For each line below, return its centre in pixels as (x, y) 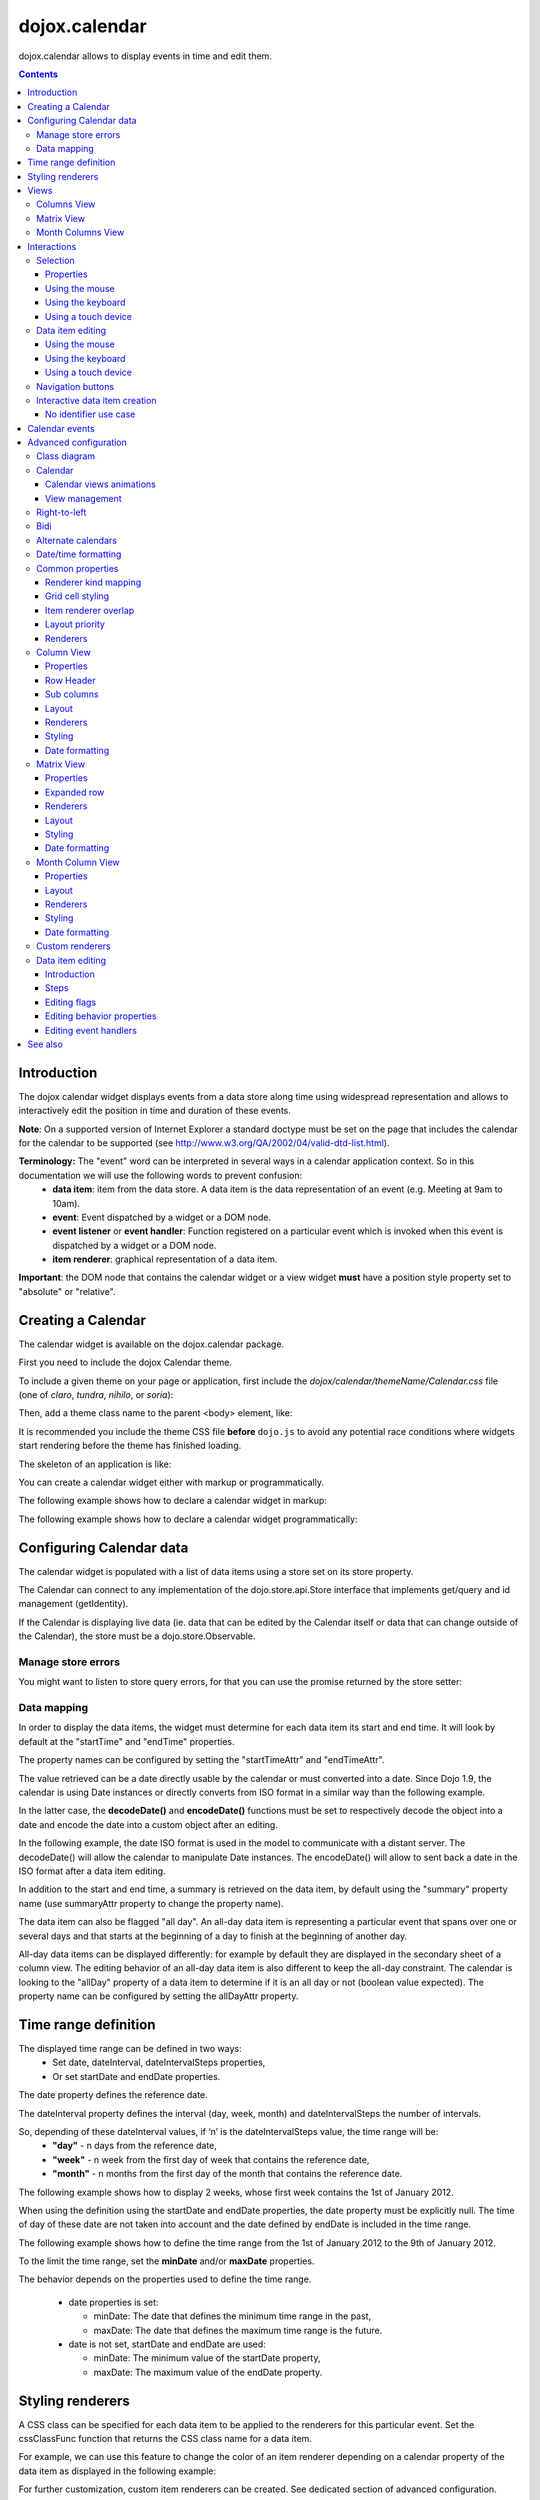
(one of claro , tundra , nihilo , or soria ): (96, 1394)
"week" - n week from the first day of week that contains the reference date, (211, 2159)
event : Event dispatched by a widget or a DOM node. (162, 1217)
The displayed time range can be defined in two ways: (130, 2048)
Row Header (70, 680)
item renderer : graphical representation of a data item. (165, 1259)
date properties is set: (113, 2302)
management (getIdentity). (73, 1604)
